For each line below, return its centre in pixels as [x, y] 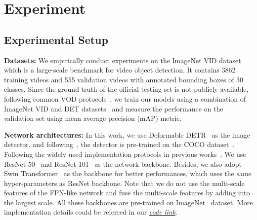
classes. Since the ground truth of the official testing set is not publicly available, [126, 89]
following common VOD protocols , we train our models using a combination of [125, 98]
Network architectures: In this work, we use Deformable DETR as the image [127, 134]
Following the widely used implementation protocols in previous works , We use [125, 154]
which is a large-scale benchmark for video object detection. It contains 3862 [120, 70]
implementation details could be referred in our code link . [91, 212]
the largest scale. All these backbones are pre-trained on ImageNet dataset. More [128, 202]
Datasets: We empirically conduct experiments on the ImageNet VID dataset [123, 60]
